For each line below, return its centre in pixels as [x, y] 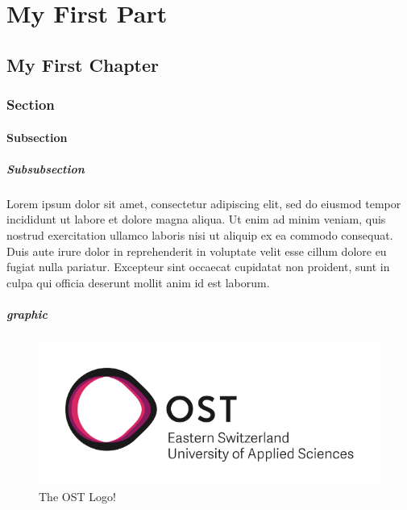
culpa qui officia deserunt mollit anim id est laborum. [138, 282]
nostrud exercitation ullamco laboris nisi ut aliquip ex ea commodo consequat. [200, 234]
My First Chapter [83, 64]
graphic [27, 314]
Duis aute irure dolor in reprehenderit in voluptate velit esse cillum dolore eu [197, 251]
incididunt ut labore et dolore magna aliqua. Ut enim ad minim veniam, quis [196, 219]
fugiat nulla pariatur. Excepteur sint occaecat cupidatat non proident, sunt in [198, 267]
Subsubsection [46, 168]
